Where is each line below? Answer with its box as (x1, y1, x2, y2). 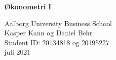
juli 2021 (4, 47, 31, 57)
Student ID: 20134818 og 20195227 (4, 37, 110, 47)
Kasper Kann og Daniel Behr (4, 28, 93, 38)
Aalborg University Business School (4, 18, 112, 28)
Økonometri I (4, 1, 52, 11)
